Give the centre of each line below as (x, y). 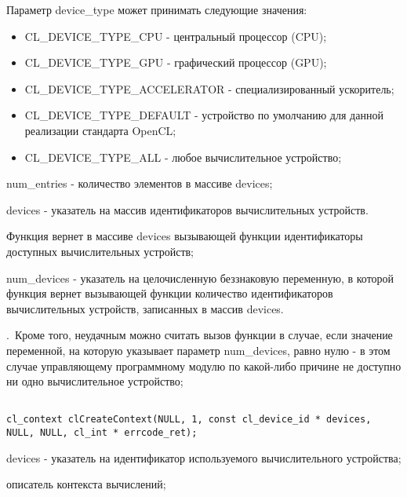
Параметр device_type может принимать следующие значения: (157, 9)
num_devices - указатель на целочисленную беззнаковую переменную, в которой (200, 278)
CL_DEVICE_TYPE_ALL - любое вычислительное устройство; (183, 157)
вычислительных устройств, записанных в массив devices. (145, 308)
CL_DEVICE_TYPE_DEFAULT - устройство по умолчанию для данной (204, 115)
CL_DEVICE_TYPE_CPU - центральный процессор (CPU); (176, 36)
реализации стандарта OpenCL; (100, 130)
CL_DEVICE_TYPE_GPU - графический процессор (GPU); (176, 62)
